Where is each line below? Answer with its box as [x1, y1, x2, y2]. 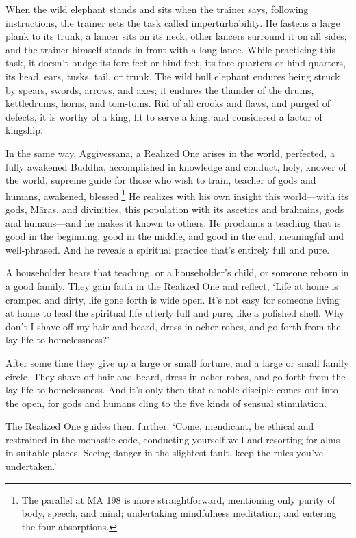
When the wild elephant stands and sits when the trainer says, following [5, 2, 309, 16]
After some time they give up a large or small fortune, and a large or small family [5, 355, 349, 369]
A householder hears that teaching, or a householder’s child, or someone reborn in [5, 265, 349, 280]
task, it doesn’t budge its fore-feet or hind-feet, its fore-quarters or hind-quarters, [5, 56, 346, 70]
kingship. [5, 123, 43, 137]
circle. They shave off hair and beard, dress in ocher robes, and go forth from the [5, 369, 346, 383]
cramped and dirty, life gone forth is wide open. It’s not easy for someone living [5, 292, 340, 306]
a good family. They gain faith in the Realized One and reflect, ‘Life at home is [5, 278, 338, 293]
